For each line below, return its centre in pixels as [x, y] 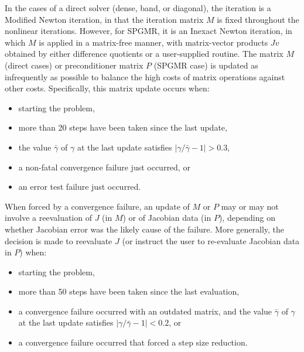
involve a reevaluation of [48, 218]
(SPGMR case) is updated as [206, 65]
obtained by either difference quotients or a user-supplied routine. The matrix [144, 54]
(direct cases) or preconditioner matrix [74, 65]
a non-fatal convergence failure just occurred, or [104, 167]
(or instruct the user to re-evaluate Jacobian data [211, 240]
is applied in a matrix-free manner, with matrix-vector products [153, 42]
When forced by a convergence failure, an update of [97, 206]
